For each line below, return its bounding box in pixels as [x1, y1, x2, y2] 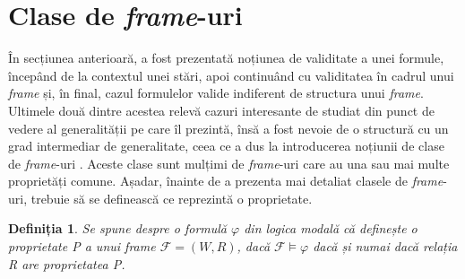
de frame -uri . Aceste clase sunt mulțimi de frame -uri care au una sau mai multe [8, 153, 450, 172]
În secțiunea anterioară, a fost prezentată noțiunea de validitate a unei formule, [8, 48, 444, 67]
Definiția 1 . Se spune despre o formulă [8, 219, 228, 238]
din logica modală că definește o [244, 219, 418, 238]
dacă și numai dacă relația [313, 237, 458, 256]
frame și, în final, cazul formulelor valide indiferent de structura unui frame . [8, 83, 424, 102]
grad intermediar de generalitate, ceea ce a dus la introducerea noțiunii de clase [8, 136, 444, 155]
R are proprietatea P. [8, 254, 125, 273]
